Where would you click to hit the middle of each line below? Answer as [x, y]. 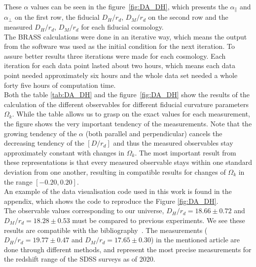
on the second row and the [188, 17]
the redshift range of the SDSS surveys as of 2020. [80, 259]
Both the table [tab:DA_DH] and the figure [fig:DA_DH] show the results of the [127, 95]
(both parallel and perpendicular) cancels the [154, 133]
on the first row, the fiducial [57, 17]
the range [18, 181]
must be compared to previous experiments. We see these [159, 220]
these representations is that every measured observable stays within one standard [128, 162]
